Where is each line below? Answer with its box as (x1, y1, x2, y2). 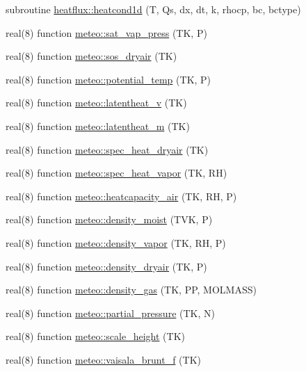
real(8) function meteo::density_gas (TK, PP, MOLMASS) (6, 282, 257, 297)
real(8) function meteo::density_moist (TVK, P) (6, 212, 213, 227)
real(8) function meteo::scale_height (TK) (6, 329, 185, 343)
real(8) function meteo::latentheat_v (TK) (6, 95, 187, 110)
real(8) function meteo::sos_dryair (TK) (6, 49, 177, 63)
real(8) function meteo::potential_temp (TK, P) (6, 72, 211, 86)
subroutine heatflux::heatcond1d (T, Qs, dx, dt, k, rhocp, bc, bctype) (6, 2, 301, 16)
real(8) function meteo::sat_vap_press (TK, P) (6, 25, 207, 40)
